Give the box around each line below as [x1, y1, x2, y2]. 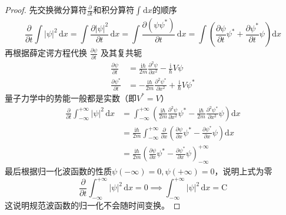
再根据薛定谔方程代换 [5, 47, 87, 59]
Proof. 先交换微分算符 [5, 4, 87, 15]
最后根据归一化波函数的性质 [5, 164, 112, 177]
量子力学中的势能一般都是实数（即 [5, 91, 137, 104]
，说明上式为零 [214, 164, 272, 177]
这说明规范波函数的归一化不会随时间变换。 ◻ [5, 199, 181, 211]
